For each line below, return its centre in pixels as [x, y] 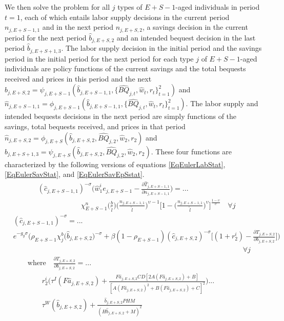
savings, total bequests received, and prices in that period [95, 126]
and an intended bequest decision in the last [186, 37]
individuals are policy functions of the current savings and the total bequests [125, 68]
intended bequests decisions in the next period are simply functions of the [121, 116]
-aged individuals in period [218, 7]
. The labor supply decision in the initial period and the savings [161, 48]
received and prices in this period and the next [78, 78]
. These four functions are [191, 151]
